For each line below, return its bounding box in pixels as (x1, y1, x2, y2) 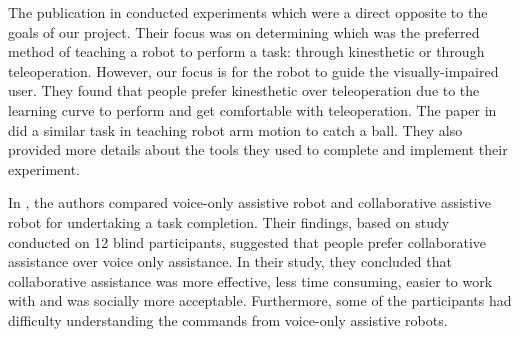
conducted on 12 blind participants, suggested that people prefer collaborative (8, 231, 486, 252)
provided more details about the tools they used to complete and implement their (8, 139, 508, 160)
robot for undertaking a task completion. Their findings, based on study (8, 211, 450, 232)
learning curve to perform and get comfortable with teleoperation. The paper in (8, 99, 497, 120)
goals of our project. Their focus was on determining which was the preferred (8, 21, 480, 42)
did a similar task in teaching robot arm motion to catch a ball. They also (8, 119, 463, 140)
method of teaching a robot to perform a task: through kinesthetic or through (8, 41, 485, 62)
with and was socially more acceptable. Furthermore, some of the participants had (8, 290, 512, 311)
